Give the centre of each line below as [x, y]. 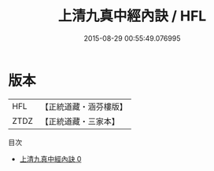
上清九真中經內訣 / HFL [132, 16]
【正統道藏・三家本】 [80, 121]
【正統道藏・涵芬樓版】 [84, 107]
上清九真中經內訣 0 [50, 158]
